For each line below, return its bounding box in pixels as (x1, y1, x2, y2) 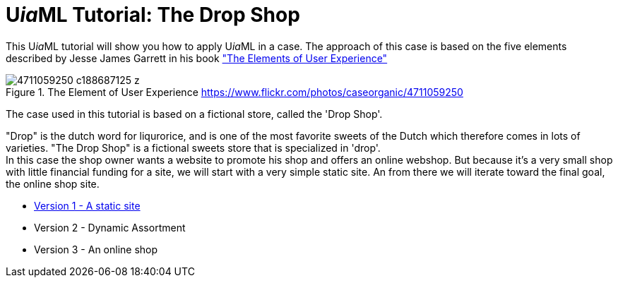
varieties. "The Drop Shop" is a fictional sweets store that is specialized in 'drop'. (6, 141, 381, 154)
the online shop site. (6, 177, 100, 190)
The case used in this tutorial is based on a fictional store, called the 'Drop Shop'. (6, 107, 383, 120)
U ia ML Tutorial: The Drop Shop (6, 3, 300, 27)
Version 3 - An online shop (34, 243, 158, 255)
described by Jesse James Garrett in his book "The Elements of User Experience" (6, 52, 388, 64)
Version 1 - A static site (34, 199, 141, 212)
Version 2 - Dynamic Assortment (34, 221, 186, 234)
